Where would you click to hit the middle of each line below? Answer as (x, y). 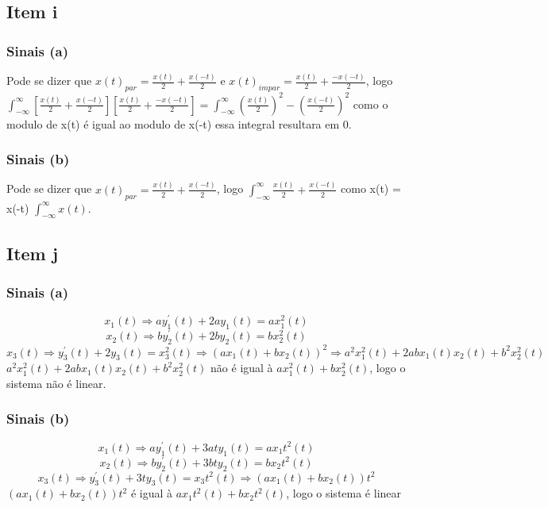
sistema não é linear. (56, 383)
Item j (33, 253)
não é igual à (242, 368)
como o (370, 104)
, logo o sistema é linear (344, 493)
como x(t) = (371, 188)
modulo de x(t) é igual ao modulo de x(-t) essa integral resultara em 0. (179, 123)
